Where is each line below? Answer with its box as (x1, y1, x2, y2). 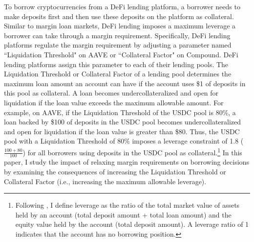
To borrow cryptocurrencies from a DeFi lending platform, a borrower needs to (4, 1, 240, 11)
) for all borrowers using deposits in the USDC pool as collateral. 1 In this (22, 145, 242, 157)
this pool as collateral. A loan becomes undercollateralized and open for (4, 88, 219, 98)
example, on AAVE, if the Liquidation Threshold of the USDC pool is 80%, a (4, 107, 236, 117)
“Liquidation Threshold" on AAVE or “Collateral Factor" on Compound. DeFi (4, 49, 238, 59)
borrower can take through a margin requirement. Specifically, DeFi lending (4, 30, 231, 40)
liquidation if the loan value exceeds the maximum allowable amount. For (4, 97, 224, 107)
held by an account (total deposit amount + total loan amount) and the (15, 209, 232, 219)
